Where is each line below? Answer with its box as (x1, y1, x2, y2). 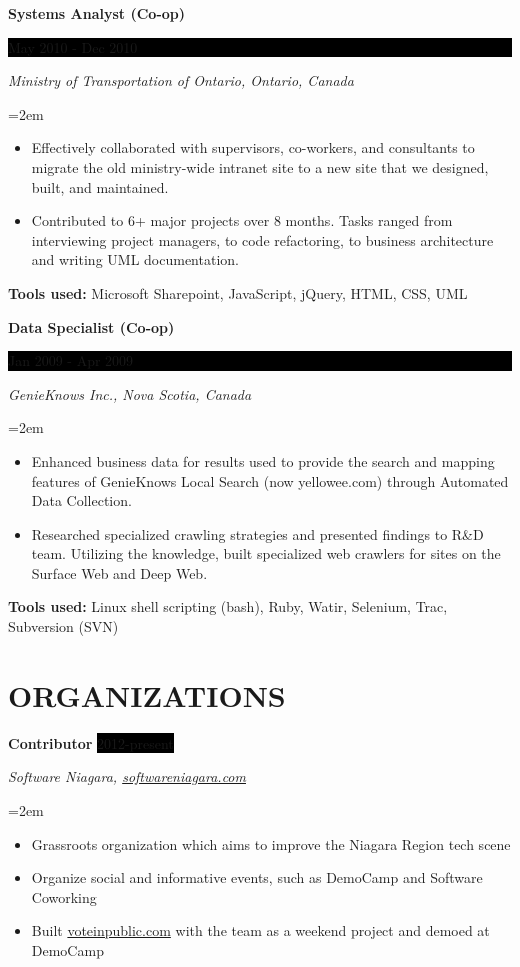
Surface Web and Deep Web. (31, 562, 208, 583)
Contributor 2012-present (8, 732, 174, 753)
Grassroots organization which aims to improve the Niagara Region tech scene (31, 833, 511, 854)
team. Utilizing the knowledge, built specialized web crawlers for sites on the (31, 543, 501, 564)
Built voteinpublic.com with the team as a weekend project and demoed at (31, 920, 490, 941)
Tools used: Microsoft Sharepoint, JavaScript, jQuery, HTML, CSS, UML (8, 282, 468, 303)
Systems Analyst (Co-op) (8, 3, 186, 23)
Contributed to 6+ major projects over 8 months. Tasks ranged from (31, 210, 453, 231)
